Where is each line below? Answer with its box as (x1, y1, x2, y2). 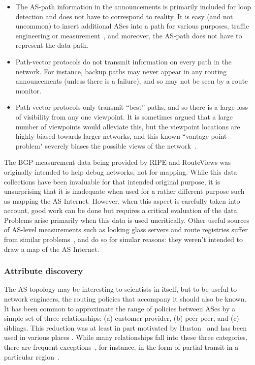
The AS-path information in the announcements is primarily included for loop (15, 1, 251, 11)
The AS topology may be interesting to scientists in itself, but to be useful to (4, 284, 237, 294)
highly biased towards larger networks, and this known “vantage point (15, 131, 227, 141)
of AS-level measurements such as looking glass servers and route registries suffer (4, 224, 248, 235)
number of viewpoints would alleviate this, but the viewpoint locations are (15, 121, 240, 131)
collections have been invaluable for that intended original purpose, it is (4, 176, 220, 186)
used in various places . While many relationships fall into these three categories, (4, 332, 248, 342)
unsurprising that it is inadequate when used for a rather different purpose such (4, 186, 245, 196)
